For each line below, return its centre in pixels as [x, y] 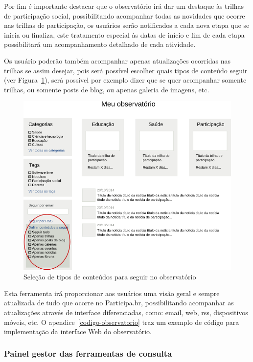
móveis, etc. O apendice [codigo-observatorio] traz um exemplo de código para [122, 322]
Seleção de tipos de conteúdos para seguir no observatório [110, 277]
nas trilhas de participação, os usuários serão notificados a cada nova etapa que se [127, 25]
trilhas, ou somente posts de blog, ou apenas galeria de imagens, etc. [107, 89]
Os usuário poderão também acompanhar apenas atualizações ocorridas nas [117, 60]
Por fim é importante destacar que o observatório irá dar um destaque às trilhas [124, 6]
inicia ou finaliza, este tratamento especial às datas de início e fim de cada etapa [124, 34]
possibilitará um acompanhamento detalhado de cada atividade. [100, 44]
